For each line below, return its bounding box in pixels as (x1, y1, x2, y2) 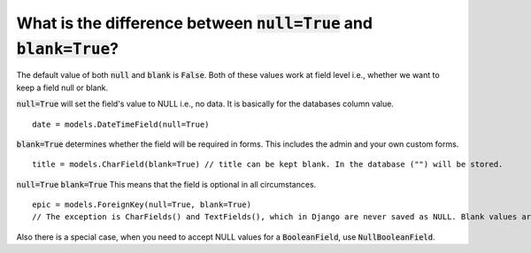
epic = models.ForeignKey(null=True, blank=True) (32, 200, 252, 210)
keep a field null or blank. (16, 82, 109, 93)
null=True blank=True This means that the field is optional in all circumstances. (16, 179, 317, 189)
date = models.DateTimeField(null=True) (32, 119, 210, 129)
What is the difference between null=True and (16, 13, 373, 33)
